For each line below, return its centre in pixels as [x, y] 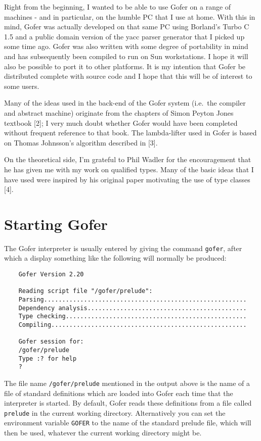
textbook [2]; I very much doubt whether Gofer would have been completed [121, 122]
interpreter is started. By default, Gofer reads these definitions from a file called [128, 403]
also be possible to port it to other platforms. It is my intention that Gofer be [125, 66]
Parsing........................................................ [133, 300]
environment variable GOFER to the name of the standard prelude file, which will [128, 423]
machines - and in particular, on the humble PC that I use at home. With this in [130, 16]
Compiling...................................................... [133, 325]
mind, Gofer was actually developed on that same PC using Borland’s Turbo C [127, 27]
